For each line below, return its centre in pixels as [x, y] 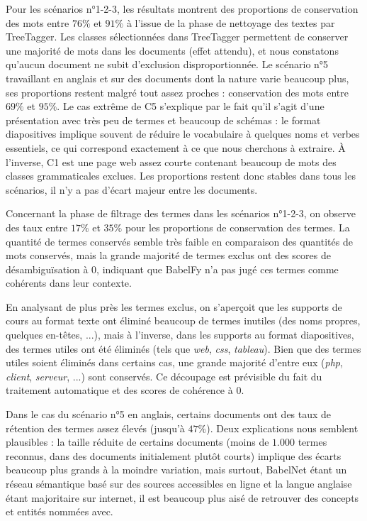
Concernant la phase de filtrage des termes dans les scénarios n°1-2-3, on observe [181, 213]
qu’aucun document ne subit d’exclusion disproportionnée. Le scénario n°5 [167, 64]
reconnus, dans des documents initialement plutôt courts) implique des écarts [174, 455]
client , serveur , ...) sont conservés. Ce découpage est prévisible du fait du [164, 376]
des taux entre [37, 227]
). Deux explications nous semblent [282, 428]
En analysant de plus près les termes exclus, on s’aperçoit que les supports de [174, 306]
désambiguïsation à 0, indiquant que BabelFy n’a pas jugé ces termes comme [172, 269]
